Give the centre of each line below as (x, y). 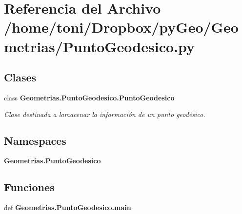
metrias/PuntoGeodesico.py (99, 46)
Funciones (29, 187)
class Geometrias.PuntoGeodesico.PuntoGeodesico (89, 97)
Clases (20, 77)
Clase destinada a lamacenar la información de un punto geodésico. (105, 114)
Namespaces (35, 140)
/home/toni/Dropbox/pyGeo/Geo (121, 27)
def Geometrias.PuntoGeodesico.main (68, 207)
